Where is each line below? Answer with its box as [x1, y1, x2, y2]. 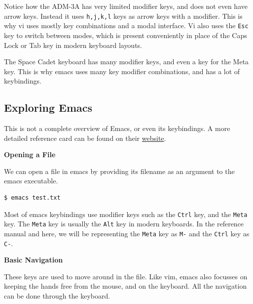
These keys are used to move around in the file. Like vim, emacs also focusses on [4, 271, 248, 281]
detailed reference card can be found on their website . [4, 132, 166, 143]
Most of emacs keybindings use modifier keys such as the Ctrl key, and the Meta [4, 209, 248, 219]
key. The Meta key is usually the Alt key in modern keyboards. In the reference [4, 218, 244, 229]
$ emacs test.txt [4, 194, 61, 202]
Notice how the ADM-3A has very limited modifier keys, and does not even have [4, 1, 248, 11]
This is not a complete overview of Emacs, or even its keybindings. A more [4, 123, 230, 133]
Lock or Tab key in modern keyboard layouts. [4, 40, 143, 50]
